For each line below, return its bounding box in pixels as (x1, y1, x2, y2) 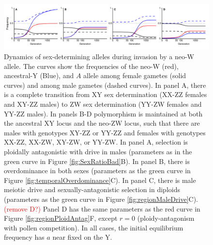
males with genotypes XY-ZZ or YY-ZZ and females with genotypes (4, 127, 206, 137)
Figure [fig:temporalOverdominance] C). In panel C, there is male (4, 175, 196, 185)
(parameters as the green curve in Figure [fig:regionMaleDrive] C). (4, 194, 198, 204)
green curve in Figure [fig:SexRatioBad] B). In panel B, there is (4, 156, 190, 166)
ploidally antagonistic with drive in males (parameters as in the (4, 146, 192, 156)
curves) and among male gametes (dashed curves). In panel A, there (4, 80, 206, 90)
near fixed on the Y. (52, 232, 112, 242)
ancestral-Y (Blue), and (4, 70, 74, 81)
